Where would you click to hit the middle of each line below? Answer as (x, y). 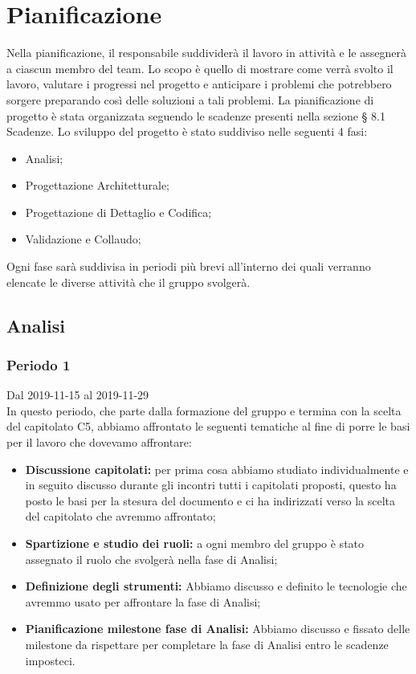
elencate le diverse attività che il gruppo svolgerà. (128, 282)
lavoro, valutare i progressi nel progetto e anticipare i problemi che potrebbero (199, 84)
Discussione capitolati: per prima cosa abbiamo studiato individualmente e (217, 469)
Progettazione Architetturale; (98, 185)
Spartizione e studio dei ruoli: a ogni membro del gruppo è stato (195, 543)
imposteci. (50, 660)
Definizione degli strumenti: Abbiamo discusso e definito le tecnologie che (216, 586)
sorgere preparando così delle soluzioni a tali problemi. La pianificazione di (190, 99)
